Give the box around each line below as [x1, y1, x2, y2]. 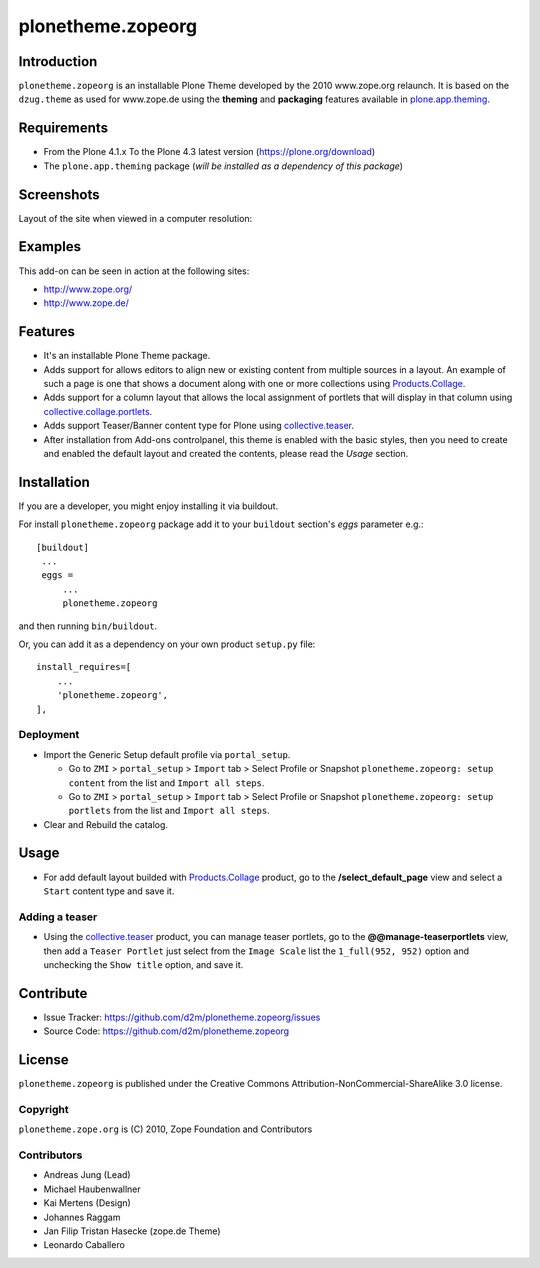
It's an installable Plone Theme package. [43, 350, 211, 362]
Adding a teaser [18, 910, 98, 924]
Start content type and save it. [43, 885, 175, 897]
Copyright [18, 1102, 69, 1116]
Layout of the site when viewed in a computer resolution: [18, 212, 253, 224]
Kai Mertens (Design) [43, 1197, 132, 1209]
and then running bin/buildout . [18, 620, 158, 632]
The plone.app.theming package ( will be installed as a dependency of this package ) [43, 160, 404, 172]
